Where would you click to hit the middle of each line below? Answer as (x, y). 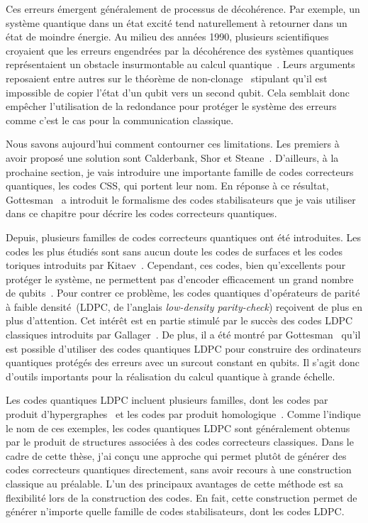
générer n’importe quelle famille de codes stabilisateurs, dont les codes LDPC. (175, 511)
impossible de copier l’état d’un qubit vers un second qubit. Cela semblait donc (178, 92)
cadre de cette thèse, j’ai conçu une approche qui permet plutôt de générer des (176, 455)
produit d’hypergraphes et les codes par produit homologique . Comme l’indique (183, 414)
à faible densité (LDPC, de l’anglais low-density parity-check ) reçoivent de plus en (184, 306)
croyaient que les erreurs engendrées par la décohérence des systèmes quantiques (180, 50)
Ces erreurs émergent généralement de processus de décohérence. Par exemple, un (183, 9)
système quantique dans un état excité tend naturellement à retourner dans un (177, 22)
